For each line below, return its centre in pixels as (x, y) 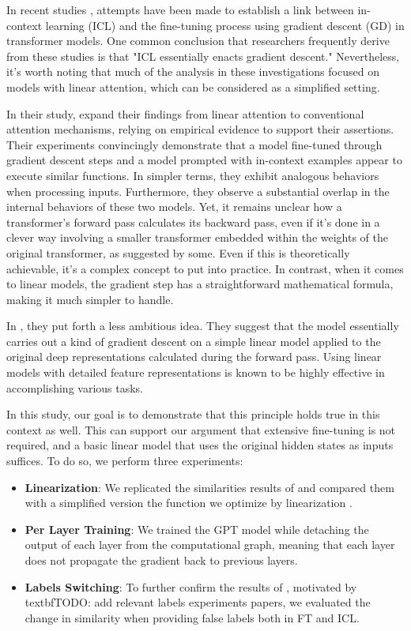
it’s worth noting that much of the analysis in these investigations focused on (193, 71)
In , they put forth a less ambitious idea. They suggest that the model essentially (203, 326)
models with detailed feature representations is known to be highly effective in (196, 372)
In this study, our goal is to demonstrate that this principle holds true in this (193, 414)
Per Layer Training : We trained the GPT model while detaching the (197, 529)
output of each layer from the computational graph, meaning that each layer (210, 545)
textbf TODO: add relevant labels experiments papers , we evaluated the (198, 602)
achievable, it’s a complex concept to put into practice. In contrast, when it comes (205, 268)
